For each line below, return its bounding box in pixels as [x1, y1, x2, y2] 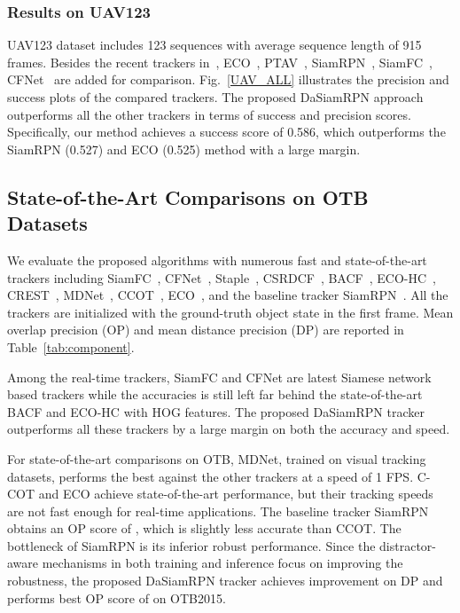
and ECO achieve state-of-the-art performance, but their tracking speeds [38, 484, 433, 503]
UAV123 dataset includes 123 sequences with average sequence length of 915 [7, 35, 422, 54]
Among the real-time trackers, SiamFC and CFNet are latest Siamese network [7, 367, 432, 386]
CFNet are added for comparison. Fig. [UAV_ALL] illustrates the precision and [7, 70, 449, 89]
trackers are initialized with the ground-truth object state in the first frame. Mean [7, 303, 454, 321]
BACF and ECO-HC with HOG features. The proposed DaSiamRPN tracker [7, 402, 425, 420]
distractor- [379, 536, 436, 554]
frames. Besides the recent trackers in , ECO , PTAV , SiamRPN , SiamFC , [7, 52, 433, 71]
